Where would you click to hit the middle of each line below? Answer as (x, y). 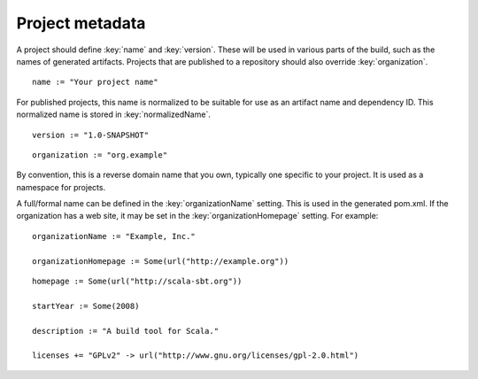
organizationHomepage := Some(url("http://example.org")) (161, 261)
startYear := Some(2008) (86, 306)
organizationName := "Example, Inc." (114, 236)
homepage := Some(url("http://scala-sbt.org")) (137, 282)
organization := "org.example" (100, 155)
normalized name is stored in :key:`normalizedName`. (114, 114)
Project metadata (81, 23)
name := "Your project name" (95, 82)
